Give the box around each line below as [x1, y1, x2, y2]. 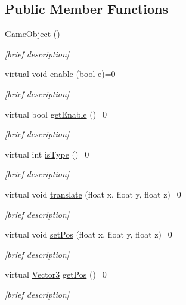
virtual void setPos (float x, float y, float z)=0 [5, 228, 172, 241]
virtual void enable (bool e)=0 [5, 67, 116, 80]
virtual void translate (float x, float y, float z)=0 [5, 187, 181, 200]
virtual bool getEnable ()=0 [5, 107, 107, 120]
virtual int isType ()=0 [5, 147, 89, 160]
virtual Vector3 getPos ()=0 [5, 268, 107, 281]
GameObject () [5, 27, 60, 40]
